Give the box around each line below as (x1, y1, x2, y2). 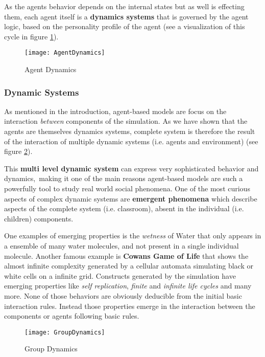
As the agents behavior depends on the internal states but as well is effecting (4, 1, 245, 11)
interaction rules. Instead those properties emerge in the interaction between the (4, 300, 255, 311)
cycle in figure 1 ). (4, 31, 59, 41)
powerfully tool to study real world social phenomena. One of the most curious (4, 183, 250, 193)
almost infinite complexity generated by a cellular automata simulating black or (4, 260, 253, 271)
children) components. (4, 213, 74, 224)
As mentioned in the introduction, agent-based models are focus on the (4, 105, 227, 116)
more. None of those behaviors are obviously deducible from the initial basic (4, 290, 242, 301)
